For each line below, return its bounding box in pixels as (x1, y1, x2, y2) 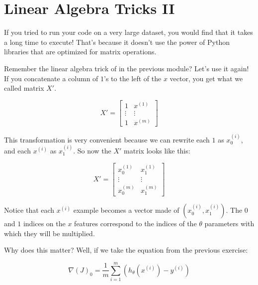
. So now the (73, 145, 111, 156)
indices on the (23, 218, 66, 229)
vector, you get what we (170, 73, 243, 83)
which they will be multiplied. (4, 228, 95, 238)
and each (4, 145, 31, 156)
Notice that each (4, 205, 55, 215)
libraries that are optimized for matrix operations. (4, 46, 157, 57)
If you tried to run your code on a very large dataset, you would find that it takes (4, 27, 253, 37)
